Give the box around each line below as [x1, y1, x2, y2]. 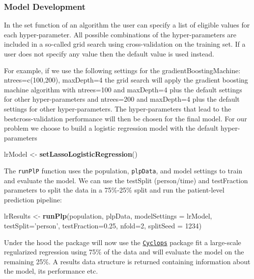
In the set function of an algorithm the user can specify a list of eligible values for [4, 20, 250, 30]
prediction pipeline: [4, 194, 62, 204]
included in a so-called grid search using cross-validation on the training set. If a [4, 39, 246, 49]
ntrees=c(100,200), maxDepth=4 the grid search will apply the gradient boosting [4, 75, 248, 85]
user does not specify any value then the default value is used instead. [4, 49, 214, 58]
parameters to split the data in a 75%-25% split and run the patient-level [4, 185, 225, 195]
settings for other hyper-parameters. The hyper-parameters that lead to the [4, 103, 231, 113]
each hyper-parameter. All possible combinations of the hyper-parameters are [4, 29, 237, 39]
